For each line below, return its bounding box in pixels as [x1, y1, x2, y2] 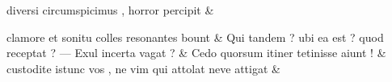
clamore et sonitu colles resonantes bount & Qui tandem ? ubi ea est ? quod [6, 28, 384, 45]
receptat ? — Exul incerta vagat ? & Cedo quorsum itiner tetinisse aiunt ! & [6, 44, 386, 61]
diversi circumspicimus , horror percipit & [6, 2, 214, 18]
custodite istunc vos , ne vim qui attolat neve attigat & [6, 59, 280, 76]
